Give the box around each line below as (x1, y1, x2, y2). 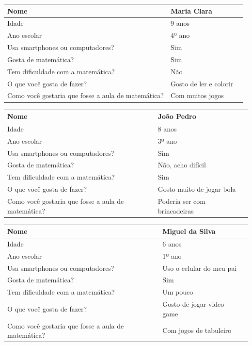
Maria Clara (170, 5, 212, 16)
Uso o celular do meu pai (162, 263, 237, 273)
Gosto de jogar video (162, 299, 224, 309)
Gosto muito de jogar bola (157, 184, 236, 194)
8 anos (157, 123, 177, 133)
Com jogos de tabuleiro (162, 325, 232, 335)
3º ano (157, 135, 177, 146)
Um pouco (162, 287, 193, 297)
